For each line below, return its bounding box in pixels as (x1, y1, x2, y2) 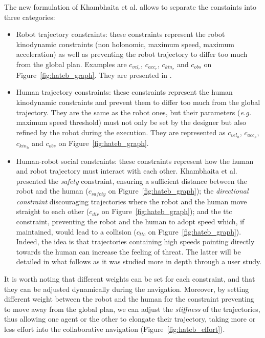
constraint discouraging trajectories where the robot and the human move (16, 196, 247, 206)
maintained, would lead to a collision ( (16, 226, 137, 237)
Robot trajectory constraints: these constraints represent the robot (16, 29, 225, 39)
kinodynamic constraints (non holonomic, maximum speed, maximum (16, 38, 234, 49)
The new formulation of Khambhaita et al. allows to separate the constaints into (4, 2, 257, 12)
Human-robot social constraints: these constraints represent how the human (16, 155, 254, 166)
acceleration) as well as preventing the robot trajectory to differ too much (16, 49, 248, 59)
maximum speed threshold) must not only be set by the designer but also (16, 117, 247, 128)
